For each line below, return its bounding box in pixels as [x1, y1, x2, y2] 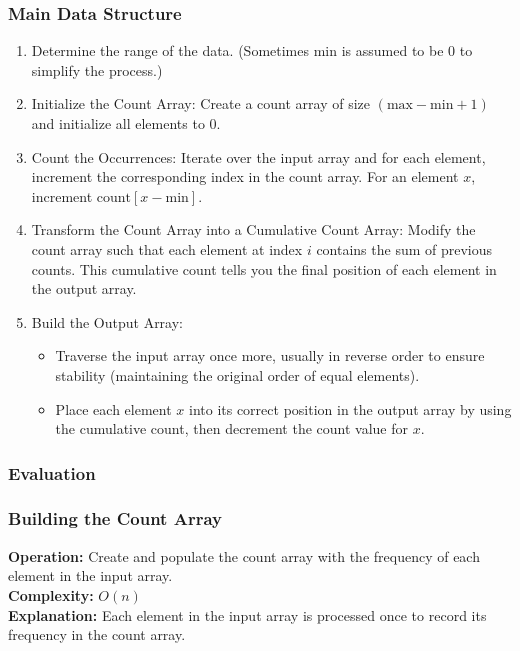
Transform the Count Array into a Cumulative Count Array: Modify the [31, 219, 476, 240]
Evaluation [8, 460, 96, 485]
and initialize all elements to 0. [31, 113, 221, 133]
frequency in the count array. [8, 624, 186, 645]
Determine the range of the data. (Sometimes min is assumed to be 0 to [31, 40, 473, 61]
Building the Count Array [8, 506, 222, 531]
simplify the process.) [31, 59, 163, 80]
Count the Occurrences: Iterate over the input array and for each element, [31, 146, 486, 167]
